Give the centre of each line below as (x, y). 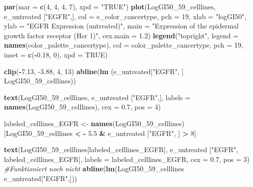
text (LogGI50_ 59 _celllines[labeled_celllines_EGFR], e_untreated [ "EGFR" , (121, 149)
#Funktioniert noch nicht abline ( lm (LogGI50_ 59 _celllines (94, 169)
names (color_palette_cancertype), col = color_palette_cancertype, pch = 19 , (124, 45)
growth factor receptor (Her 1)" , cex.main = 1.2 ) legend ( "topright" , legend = (121, 35)
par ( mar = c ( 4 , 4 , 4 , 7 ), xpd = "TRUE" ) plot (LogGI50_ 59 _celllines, (110, 6)
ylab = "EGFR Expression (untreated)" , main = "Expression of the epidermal (122, 26)
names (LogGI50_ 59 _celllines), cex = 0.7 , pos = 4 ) (82, 107)
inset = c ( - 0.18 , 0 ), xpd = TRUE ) (56, 54)
